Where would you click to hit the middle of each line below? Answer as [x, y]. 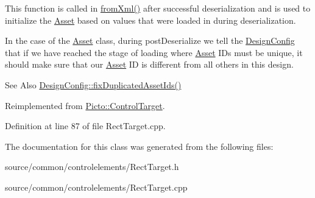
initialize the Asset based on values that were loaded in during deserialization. [150, 20]
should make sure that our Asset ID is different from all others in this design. [149, 64]
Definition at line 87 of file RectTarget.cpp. [85, 126]
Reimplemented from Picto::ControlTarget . [85, 105]
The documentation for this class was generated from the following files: [139, 146]
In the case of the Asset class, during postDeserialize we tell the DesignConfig [150, 41]
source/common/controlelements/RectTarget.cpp [96, 187]
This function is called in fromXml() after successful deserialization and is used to [158, 8]
